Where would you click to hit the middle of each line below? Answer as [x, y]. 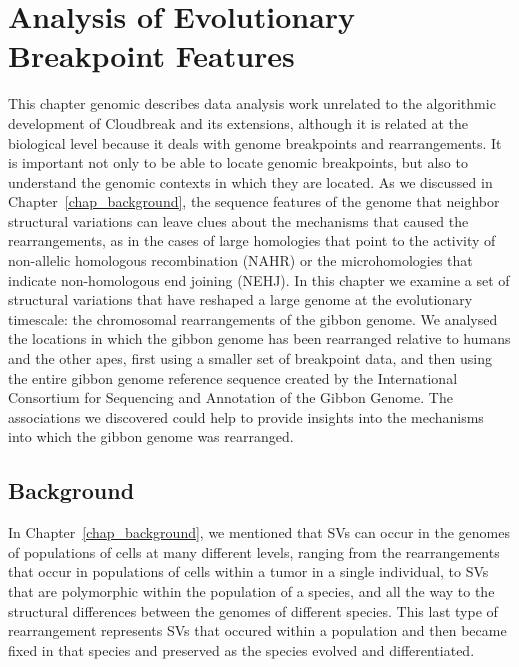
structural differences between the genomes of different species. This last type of [253, 610]
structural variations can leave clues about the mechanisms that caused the [238, 220]
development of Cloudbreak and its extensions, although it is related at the [238, 122]
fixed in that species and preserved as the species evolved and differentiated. [241, 649]
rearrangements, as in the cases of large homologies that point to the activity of [252, 240]
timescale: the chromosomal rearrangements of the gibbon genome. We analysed [253, 318]
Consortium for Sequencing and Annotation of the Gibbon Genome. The [230, 397]
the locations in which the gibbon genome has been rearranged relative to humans [259, 338]
